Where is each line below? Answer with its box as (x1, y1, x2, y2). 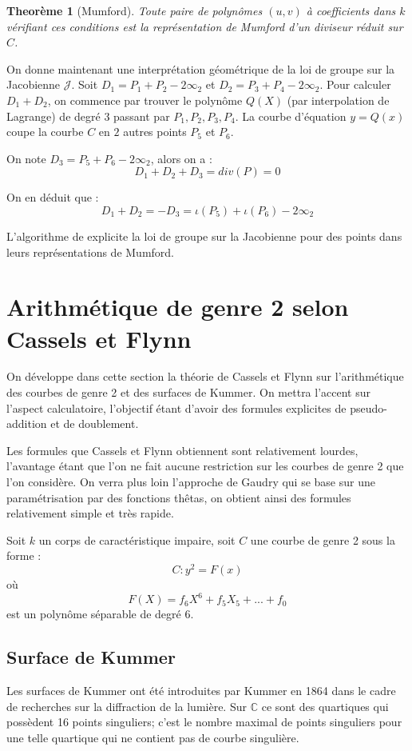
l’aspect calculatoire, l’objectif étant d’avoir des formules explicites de (6, 399, 347, 416)
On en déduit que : (6, 189, 99, 206)
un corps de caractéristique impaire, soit (38, 531, 236, 548)
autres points (123, 123, 187, 140)
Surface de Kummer (6, 645, 176, 669)
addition (6, 415, 47, 432)
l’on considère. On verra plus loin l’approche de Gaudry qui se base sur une (6, 473, 375, 489)
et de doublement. (50, 415, 139, 432)
